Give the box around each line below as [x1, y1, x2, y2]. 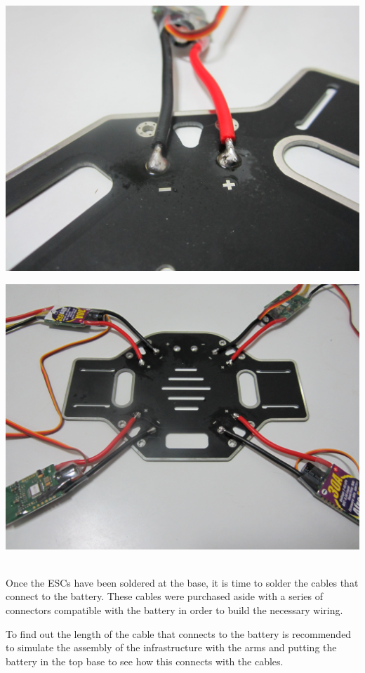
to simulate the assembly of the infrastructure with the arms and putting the [6, 640, 337, 655]
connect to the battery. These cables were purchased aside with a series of [6, 589, 324, 604]
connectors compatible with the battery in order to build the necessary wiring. [6, 602, 343, 617]
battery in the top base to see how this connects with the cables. [6, 653, 284, 668]
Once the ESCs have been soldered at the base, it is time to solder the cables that [6, 575, 359, 589]
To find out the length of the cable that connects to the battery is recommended [6, 626, 352, 641]
